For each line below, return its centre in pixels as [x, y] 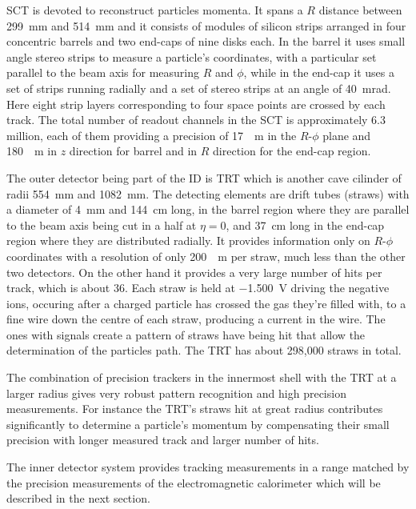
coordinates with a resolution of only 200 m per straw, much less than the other [206, 256]
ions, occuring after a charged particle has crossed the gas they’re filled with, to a [206, 303]
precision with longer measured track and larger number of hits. [163, 440]
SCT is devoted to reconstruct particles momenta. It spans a [155, 10]
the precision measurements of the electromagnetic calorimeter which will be [194, 482]
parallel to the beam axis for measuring [103, 72]
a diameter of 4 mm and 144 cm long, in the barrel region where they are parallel [208, 209]
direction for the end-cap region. [292, 151]
